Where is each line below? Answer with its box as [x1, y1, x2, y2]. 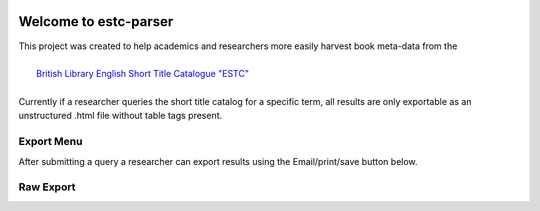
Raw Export [18, 180, 76, 194]
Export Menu [18, 135, 83, 149]
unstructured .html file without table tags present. [18, 110, 223, 122]
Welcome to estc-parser [18, 13, 174, 30]
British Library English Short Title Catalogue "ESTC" [36, 68, 250, 80]
